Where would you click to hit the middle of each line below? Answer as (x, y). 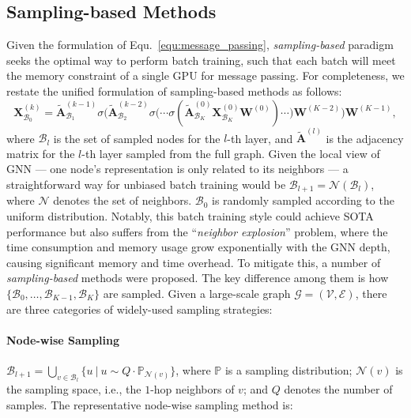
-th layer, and (260, 138)
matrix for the (41, 153)
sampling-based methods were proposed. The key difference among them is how (198, 278)
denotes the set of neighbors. (123, 200)
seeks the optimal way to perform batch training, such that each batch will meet (201, 60)
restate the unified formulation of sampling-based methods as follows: (174, 90)
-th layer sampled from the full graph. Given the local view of (231, 153)
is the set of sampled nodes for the (137, 138)
